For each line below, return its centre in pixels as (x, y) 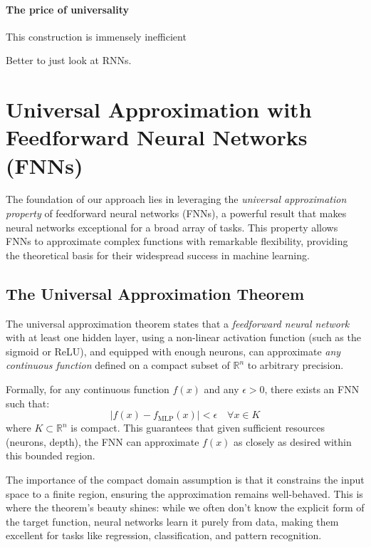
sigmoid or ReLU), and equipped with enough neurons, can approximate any (173, 351)
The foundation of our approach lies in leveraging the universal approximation (176, 199)
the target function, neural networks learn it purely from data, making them (172, 521)
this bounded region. (51, 455)
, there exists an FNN (312, 389)
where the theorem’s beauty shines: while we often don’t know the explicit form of (185, 507)
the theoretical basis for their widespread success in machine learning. (158, 255)
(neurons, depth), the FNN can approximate (103, 441)
